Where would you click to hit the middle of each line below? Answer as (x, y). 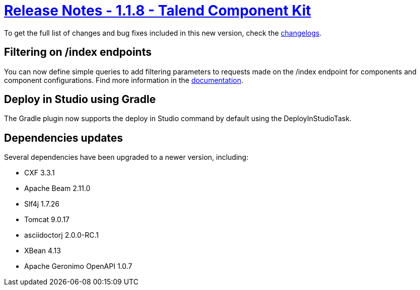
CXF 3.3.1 (40, 173)
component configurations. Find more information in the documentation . (124, 80)
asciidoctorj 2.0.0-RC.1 (62, 235)
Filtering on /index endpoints (78, 52)
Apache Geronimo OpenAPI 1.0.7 (78, 266)
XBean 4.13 (43, 251)
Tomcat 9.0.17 (47, 220)
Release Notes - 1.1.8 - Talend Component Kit (158, 11)
